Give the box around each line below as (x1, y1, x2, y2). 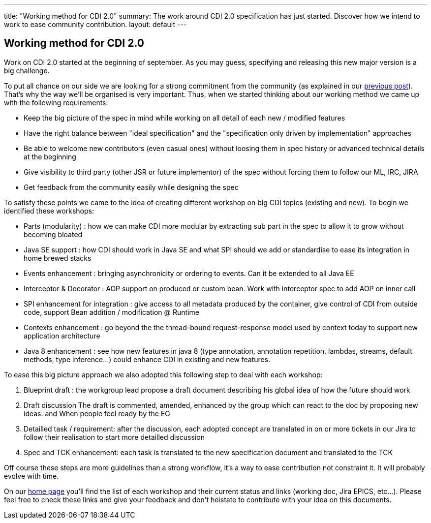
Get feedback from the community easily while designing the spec (24, 183, 239, 191)
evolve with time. (4, 471, 59, 480)
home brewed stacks (24, 253, 92, 262)
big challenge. (4, 66, 50, 75)
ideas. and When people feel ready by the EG (24, 409, 170, 418)
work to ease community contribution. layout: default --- (4, 20, 187, 29)
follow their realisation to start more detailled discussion (24, 432, 205, 441)
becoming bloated (24, 230, 83, 239)
